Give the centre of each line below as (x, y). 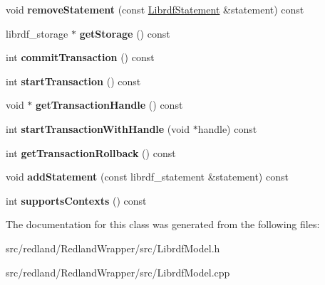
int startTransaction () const (73, 81)
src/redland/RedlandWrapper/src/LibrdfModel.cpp (118, 272)
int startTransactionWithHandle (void (98, 128)
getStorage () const (125, 33)
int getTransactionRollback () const (91, 152)
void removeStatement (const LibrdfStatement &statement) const (155, 9)
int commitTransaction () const (80, 57)
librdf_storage (37, 33)
